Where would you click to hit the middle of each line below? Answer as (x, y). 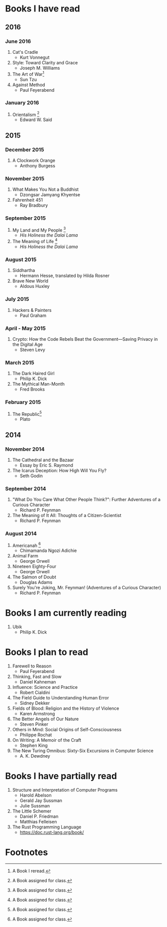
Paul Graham (33, 315)
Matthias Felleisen (38, 821)
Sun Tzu (28, 79)
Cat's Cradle (25, 52)
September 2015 (26, 218)
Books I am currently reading (66, 613)
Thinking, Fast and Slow (37, 677)
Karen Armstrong (37, 714)
